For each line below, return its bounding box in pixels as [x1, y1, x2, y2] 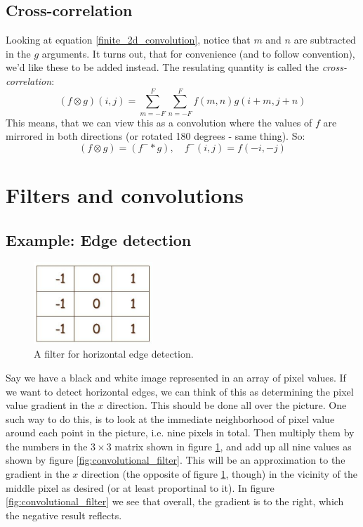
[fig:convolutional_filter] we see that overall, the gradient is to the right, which [6, 494, 344, 509]
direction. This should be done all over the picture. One [107, 398, 347, 412]
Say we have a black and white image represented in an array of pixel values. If [6, 370, 346, 384]
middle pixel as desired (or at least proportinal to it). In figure [6, 480, 275, 495]
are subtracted [293, 32, 356, 47]
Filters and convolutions [6, 181, 244, 209]
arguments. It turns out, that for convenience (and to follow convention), [41, 46, 355, 60]
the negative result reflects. [6, 507, 122, 522]
